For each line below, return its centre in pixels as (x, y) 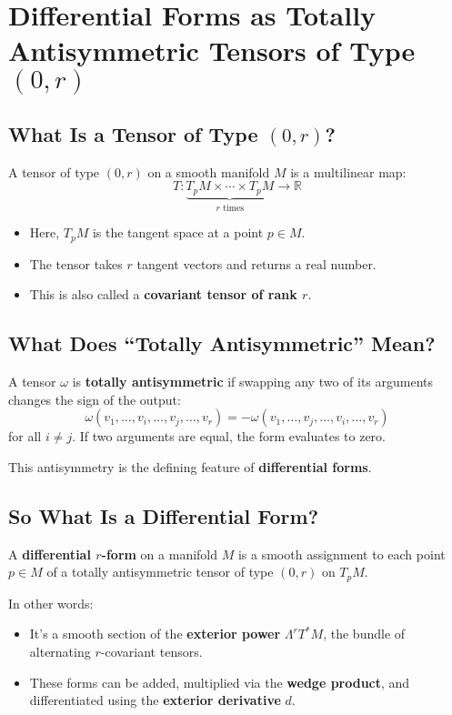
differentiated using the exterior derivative (155, 700)
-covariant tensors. (151, 651)
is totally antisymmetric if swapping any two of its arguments (253, 382)
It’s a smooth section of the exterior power (155, 634)
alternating (60, 651)
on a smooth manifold (209, 171)
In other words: (51, 603)
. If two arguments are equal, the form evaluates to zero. (229, 436)
